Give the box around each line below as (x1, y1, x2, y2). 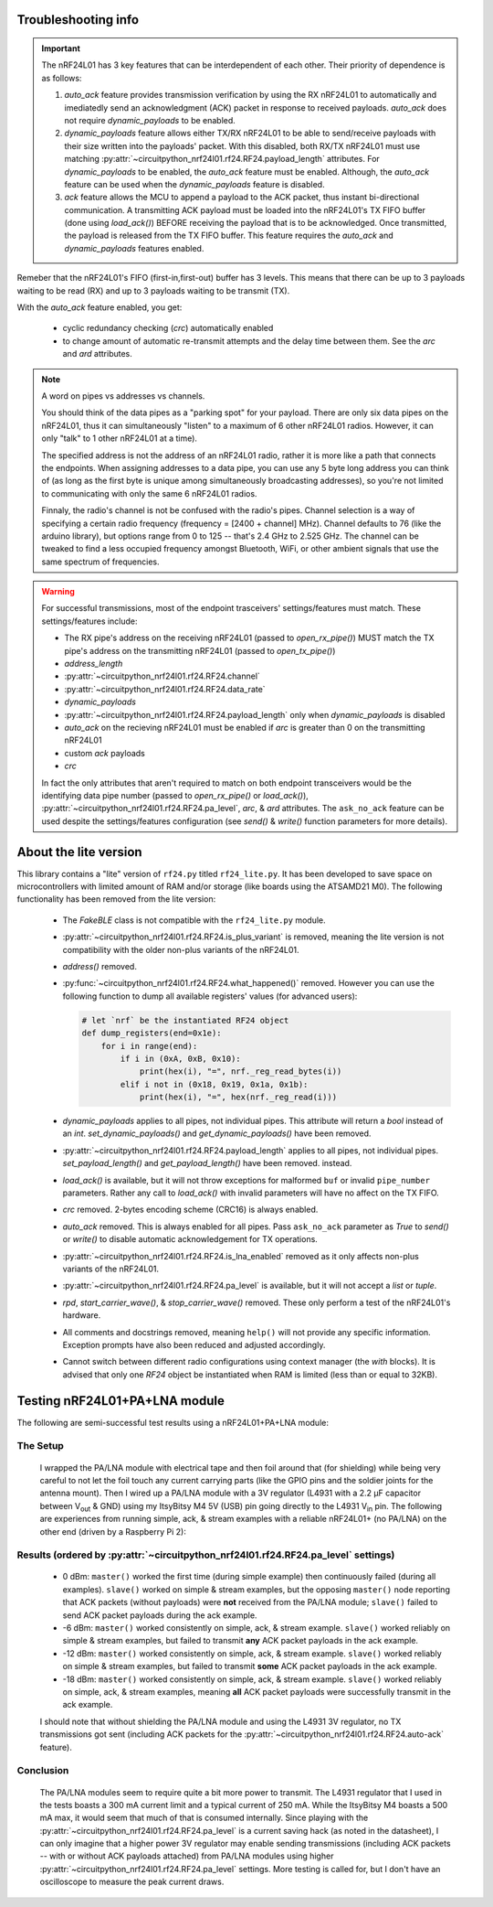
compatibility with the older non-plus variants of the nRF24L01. (62, 944, 300, 955)
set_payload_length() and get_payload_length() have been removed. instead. (62, 1158, 352, 1169)
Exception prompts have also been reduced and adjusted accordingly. (62, 1339, 326, 1350)
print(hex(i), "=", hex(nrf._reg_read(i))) (139, 1092, 338, 1102)
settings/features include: (41, 616, 138, 627)
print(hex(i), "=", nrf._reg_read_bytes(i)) (139, 1066, 342, 1077)
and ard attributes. (62, 348, 132, 359)
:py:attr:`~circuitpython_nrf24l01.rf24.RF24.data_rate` (64, 683, 266, 694)
